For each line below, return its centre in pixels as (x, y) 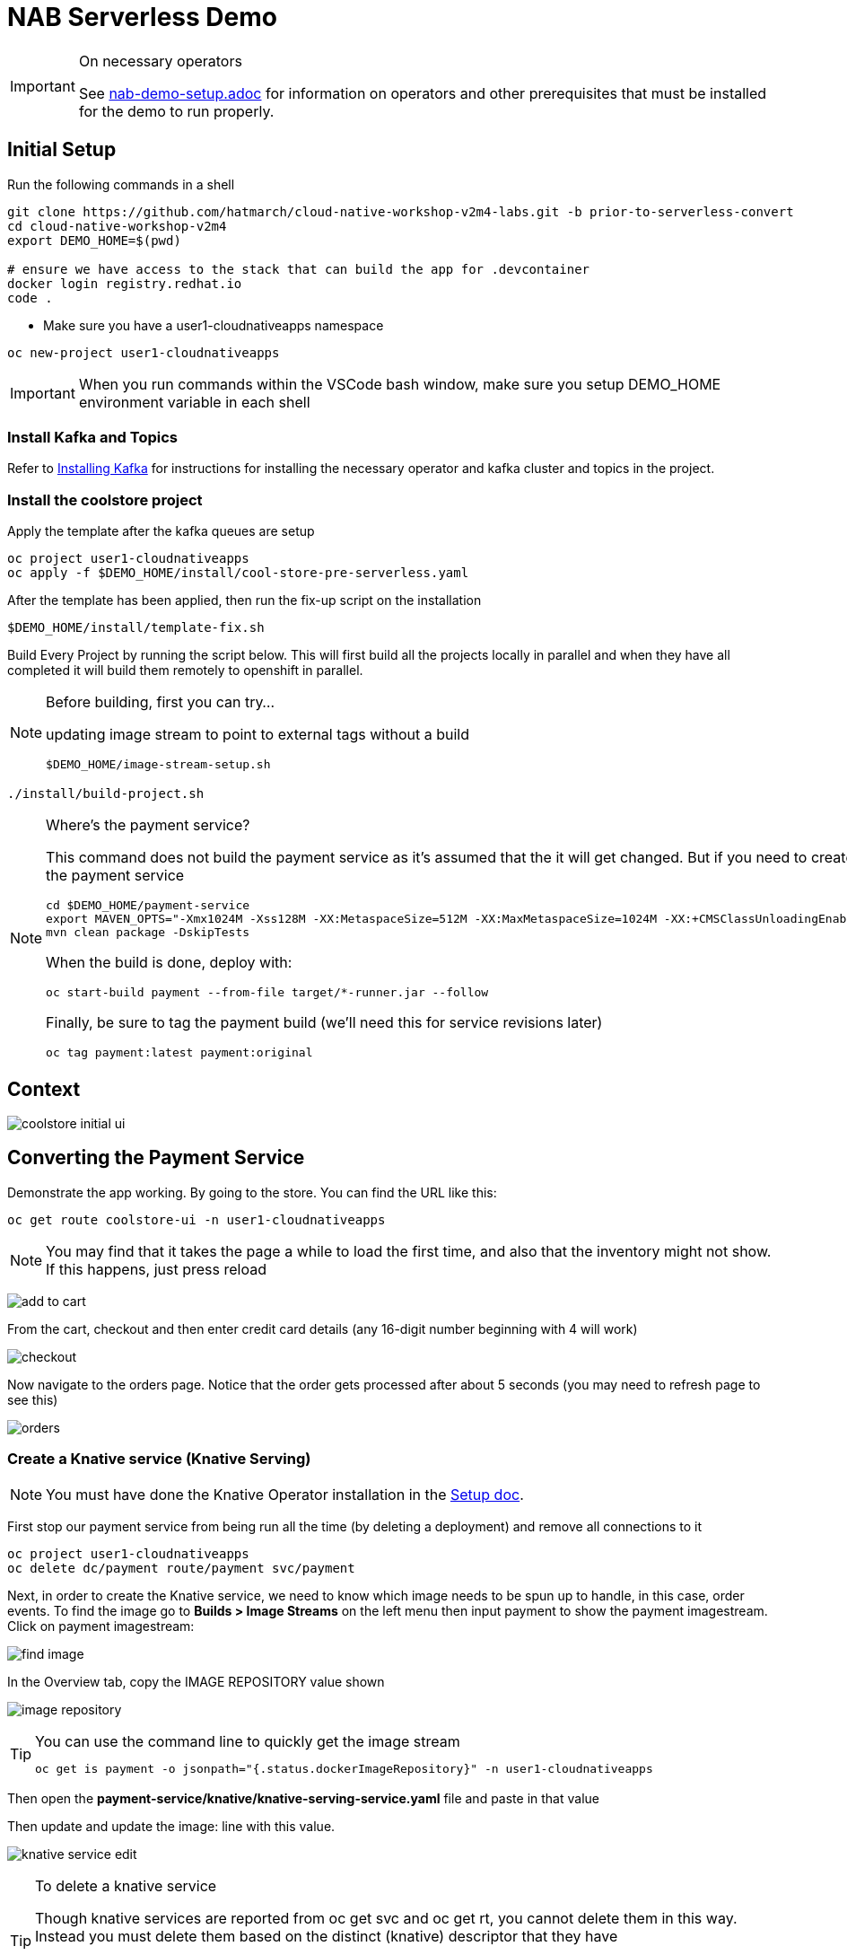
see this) (33, 1399)
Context (44, 1089)
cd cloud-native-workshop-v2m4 (117, 226)
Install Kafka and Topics (92, 437)
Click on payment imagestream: (101, 1626)
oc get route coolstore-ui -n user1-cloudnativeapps (196, 1219)
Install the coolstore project (105, 500)
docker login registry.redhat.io (125, 283)
